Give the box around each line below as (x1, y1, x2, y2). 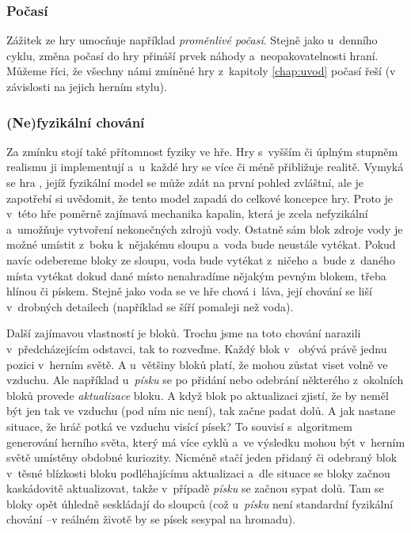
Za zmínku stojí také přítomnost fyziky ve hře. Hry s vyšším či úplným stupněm (6, 143, 398, 159)
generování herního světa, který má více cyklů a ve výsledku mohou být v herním (6, 433, 405, 450)
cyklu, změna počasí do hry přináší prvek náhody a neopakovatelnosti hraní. (6, 47, 379, 63)
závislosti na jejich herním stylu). (6, 78, 167, 94)
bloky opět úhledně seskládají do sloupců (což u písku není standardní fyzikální (6, 495, 394, 512)
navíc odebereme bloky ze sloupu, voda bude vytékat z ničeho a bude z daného (6, 251, 395, 268)
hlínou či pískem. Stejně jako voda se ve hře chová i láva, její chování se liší (6, 283, 372, 299)
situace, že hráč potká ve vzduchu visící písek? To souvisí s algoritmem (6, 417, 352, 434)
